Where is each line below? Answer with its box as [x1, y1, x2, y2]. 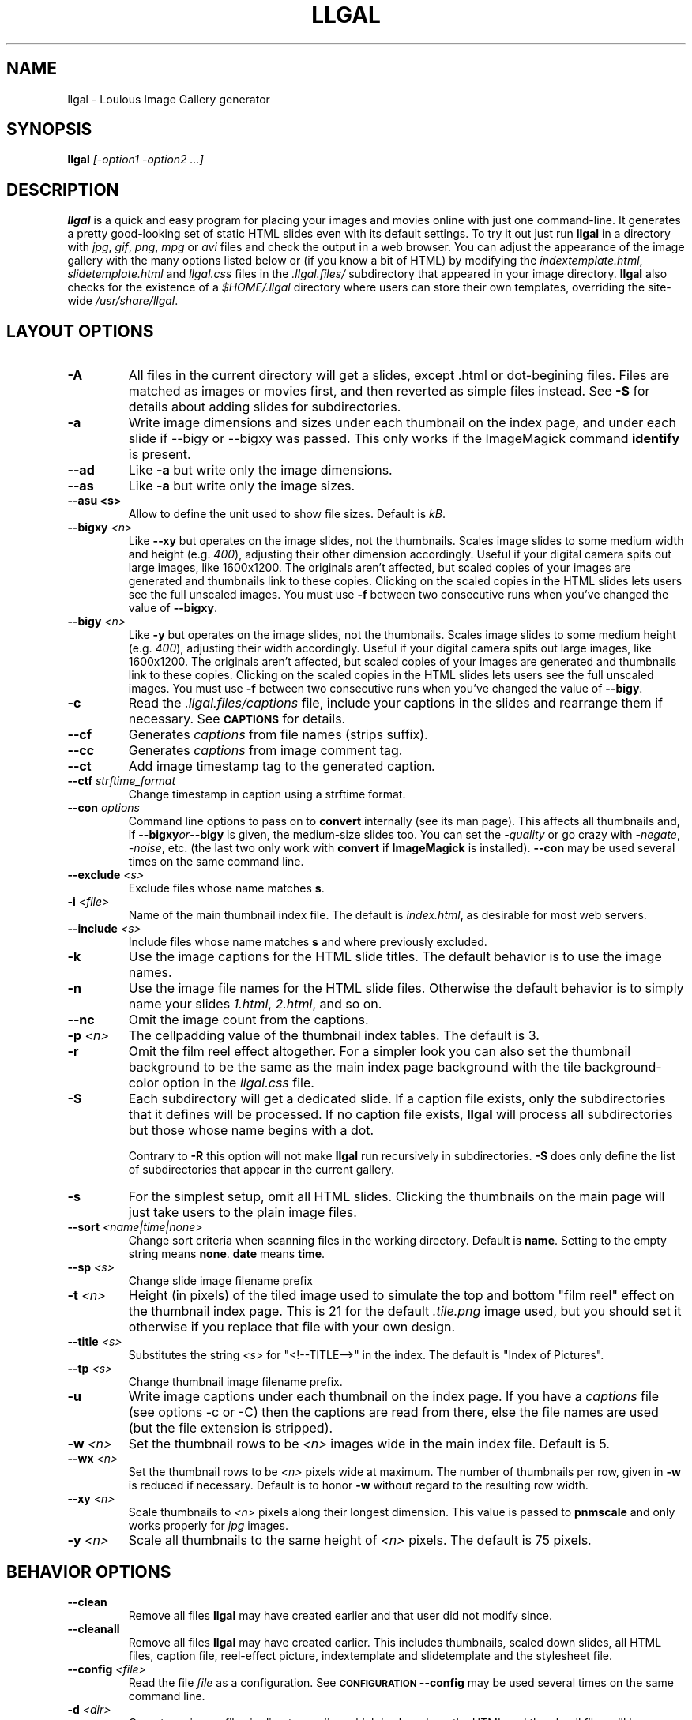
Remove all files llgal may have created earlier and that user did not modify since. [128, 1608, 553, 1622]
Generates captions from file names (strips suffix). [128, 727, 428, 743]
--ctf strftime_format [67, 774, 175, 788]
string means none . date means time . [128, 1247, 325, 1261]
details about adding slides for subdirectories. [128, 399, 401, 415]
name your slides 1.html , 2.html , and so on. [128, 996, 382, 1012]
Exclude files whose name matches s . [128, 881, 325, 896]
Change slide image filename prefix [128, 1274, 313, 1288]
